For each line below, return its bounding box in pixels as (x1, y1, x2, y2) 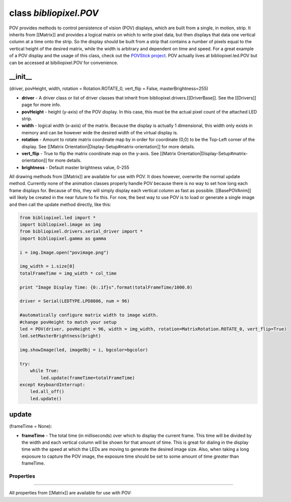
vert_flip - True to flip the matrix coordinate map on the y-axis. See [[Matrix (21, 150, 176, 156)
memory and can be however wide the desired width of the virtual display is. (21, 129, 178, 135)
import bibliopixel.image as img (19, 222, 101, 227)
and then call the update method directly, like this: (9, 201, 111, 207)
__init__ (9, 73, 32, 81)
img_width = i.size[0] (19, 264, 75, 269)
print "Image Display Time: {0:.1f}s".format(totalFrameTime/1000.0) (19, 284, 193, 290)
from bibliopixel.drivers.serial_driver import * (19, 229, 143, 234)
